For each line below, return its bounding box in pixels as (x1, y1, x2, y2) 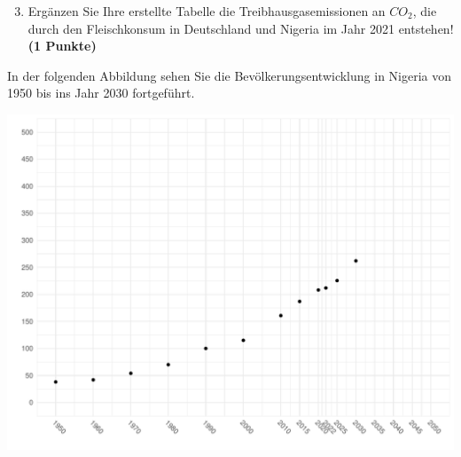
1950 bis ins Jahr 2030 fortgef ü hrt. (7, 83, 195, 102)
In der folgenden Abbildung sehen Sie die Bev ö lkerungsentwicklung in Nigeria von (7, 66, 452, 84)
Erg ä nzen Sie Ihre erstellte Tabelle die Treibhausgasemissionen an (27, 2, 386, 20)
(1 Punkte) (27, 36, 97, 55)
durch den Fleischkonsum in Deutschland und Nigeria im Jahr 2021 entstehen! (27, 19, 454, 37)
